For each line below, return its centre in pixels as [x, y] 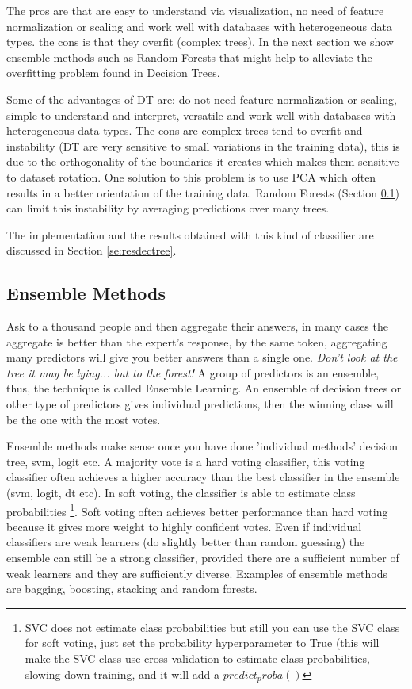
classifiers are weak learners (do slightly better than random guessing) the [186, 542]
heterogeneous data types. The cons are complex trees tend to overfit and [185, 130]
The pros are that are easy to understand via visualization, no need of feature [195, 10]
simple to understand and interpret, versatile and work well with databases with [201, 115]
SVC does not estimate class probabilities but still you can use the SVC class [212, 627]
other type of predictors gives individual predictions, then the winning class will [200, 404]
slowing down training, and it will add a [122, 674]
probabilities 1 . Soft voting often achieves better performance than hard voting [197, 510]
